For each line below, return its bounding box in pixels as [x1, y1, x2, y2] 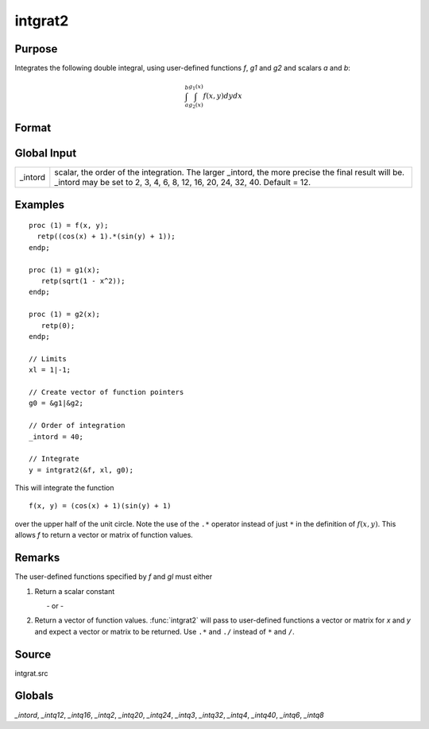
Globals [14, 689, 54, 703]
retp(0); [41, 321, 75, 330]
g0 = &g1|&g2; [29, 399, 83, 408]
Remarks [14, 551, 60, 565]
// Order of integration [29, 421, 126, 430]
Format [14, 121, 52, 134]
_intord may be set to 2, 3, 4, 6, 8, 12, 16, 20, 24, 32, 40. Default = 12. [54, 177, 311, 188]
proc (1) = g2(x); [29, 310, 101, 319]
